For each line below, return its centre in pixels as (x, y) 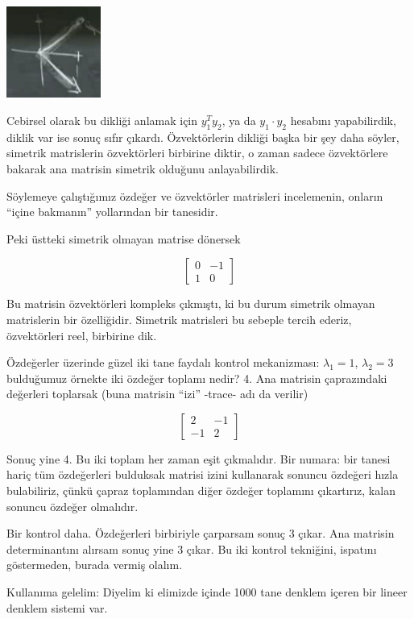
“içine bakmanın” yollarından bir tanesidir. (112, 212)
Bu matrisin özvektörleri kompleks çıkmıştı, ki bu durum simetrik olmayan (191, 303)
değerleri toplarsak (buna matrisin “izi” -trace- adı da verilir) (157, 394)
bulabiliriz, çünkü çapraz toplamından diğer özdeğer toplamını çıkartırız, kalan (201, 490)
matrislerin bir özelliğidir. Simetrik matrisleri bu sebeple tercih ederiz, (179, 319)
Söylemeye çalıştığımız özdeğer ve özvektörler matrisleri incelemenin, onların (195, 195)
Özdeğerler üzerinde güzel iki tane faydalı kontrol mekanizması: (163, 362)
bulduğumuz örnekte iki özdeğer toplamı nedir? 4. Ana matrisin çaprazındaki (197, 378)
